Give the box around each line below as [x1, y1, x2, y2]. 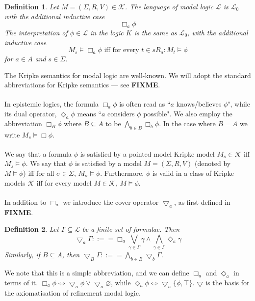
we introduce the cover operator [63, 196, 159, 207]
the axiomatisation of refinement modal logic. [4, 288, 141, 298]
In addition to [4, 196, 47, 207]
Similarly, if [4, 249, 40, 259]
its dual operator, [4, 108, 57, 118]
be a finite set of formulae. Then [82, 224, 180, 234]
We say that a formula [4, 148, 72, 159]
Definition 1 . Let [4, 1, 59, 11]
